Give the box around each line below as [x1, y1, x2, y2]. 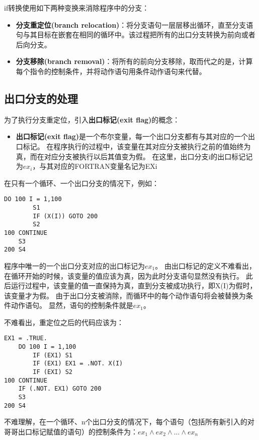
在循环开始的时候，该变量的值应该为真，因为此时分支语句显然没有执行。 [4, 270, 243, 281]
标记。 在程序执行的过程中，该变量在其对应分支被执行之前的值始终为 [23, 141, 251, 151]
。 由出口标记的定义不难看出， [155, 260, 256, 271]
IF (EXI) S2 [33, 368, 73, 376]
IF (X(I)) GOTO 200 [33, 212, 98, 220]
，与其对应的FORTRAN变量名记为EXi [32, 161, 157, 171]
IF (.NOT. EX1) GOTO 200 [18, 385, 102, 393]
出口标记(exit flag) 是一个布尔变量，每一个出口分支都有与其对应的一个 [16, 131, 248, 142]
